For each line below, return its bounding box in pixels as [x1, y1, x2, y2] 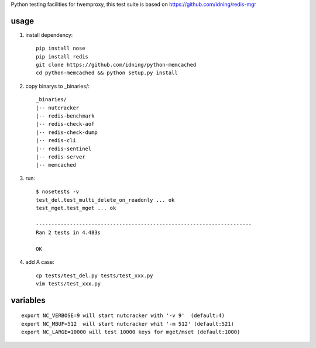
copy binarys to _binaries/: [25, 82, 90, 89]
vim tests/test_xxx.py [36, 281, 101, 287]
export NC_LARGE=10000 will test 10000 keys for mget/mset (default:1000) [21, 329, 241, 336]
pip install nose [36, 45, 85, 52]
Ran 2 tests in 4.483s [36, 229, 101, 236]
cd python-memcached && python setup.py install [36, 70, 178, 76]
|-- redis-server [36, 153, 85, 160]
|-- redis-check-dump [36, 129, 98, 136]
